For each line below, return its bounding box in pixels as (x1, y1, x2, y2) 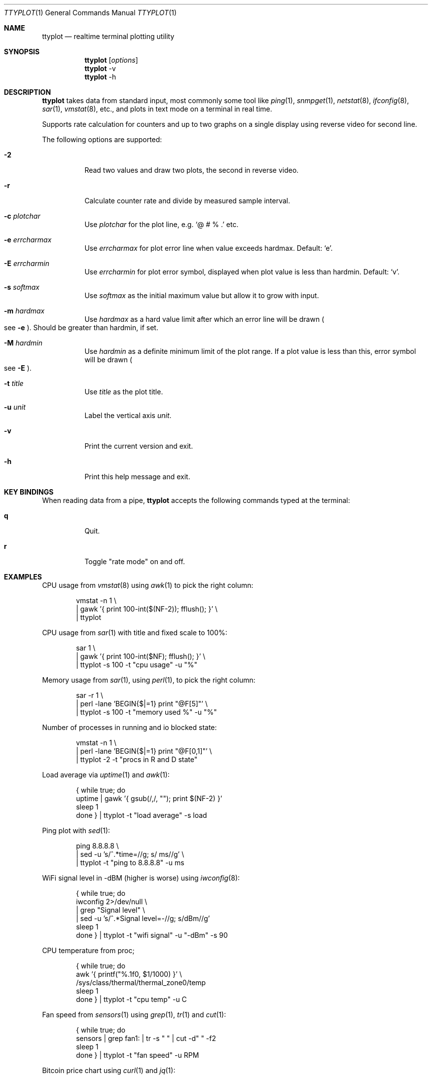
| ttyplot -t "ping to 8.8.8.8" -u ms (76, 858, 184, 867)
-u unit (4, 403, 26, 411)
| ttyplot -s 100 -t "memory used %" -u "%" (76, 708, 217, 716)
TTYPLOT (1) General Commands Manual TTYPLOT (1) (4, 8, 177, 17)
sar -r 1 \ (76, 691, 103, 699)
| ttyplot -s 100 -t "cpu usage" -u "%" (76, 660, 198, 669)
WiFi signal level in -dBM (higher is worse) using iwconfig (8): (42, 874, 240, 882)
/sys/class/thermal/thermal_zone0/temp (76, 978, 206, 987)
